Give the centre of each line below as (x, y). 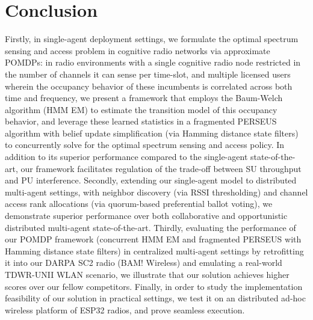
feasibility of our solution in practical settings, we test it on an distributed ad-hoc (155, 298)
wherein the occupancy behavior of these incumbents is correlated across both (149, 86)
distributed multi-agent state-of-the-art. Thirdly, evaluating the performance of (150, 227)
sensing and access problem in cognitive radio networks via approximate (138, 50)
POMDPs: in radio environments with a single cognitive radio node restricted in (153, 62)
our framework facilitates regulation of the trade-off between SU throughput (161, 168)
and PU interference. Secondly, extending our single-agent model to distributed (151, 180)
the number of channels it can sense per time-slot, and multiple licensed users (148, 74)
